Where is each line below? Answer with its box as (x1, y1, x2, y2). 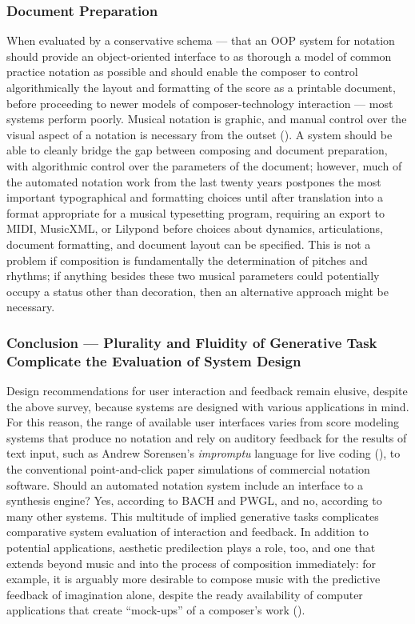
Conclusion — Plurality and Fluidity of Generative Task (6, 332, 377, 352)
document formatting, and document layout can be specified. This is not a (6, 235, 371, 252)
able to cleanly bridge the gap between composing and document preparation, (6, 142, 388, 158)
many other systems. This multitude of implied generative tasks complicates (6, 507, 379, 524)
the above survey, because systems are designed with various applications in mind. (6, 398, 409, 414)
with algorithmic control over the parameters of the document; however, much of (6, 157, 402, 174)
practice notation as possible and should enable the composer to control (6, 63, 358, 80)
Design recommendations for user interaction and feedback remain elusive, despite (6, 382, 408, 399)
